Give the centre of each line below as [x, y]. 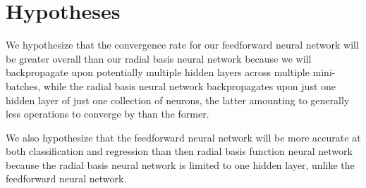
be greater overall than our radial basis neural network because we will [159, 58]
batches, [23, 86]
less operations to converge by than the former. [108, 114]
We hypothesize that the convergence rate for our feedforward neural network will [182, 45]
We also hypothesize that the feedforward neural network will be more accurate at [183, 137]
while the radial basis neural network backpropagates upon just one [190, 86]
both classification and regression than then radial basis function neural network [179, 151]
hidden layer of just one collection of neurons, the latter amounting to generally [178, 100]
